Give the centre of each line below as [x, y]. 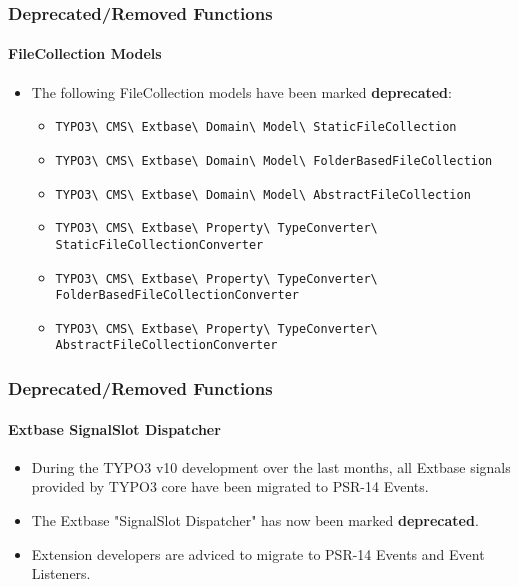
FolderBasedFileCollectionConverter [177, 295]
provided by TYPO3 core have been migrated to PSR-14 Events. [230, 486]
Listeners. [61, 573]
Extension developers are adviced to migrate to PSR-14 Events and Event [258, 553]
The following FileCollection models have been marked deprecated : [241, 91]
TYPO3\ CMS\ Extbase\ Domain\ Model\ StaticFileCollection [256, 127]
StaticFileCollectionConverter [159, 244]
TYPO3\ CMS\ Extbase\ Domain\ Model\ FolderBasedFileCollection [274, 160]
